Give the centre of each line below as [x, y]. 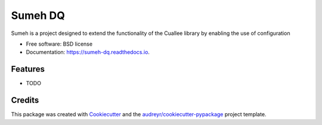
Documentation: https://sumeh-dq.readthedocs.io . [88, 52]
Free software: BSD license [59, 44]
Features [28, 69]
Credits [25, 100]
